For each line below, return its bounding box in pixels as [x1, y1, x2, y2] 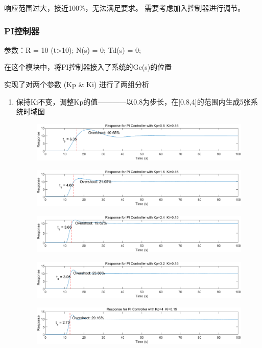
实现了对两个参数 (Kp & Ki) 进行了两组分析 [4, 79, 149, 89]
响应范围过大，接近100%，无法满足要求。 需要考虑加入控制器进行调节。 [4, 3, 245, 13]
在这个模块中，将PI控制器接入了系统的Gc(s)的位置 [4, 62, 172, 72]
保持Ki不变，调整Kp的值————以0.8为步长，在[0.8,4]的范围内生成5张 [16, 96, 251, 107]
